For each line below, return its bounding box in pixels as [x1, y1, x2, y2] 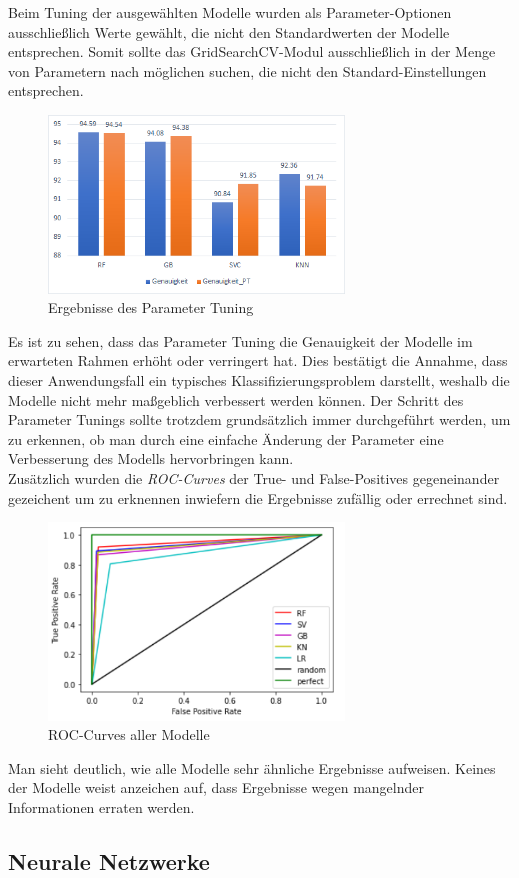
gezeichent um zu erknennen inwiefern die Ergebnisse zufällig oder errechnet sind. [8, 487, 508, 508]
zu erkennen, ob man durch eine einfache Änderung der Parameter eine [8, 428, 444, 449]
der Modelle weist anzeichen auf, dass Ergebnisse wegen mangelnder [8, 777, 424, 798]
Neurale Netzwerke [8, 845, 210, 876]
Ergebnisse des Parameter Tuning [48, 297, 254, 318]
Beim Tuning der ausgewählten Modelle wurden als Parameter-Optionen [8, 2, 452, 22]
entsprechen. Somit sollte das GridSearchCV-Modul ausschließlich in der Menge [8, 41, 496, 62]
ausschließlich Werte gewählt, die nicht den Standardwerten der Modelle [8, 21, 450, 42]
